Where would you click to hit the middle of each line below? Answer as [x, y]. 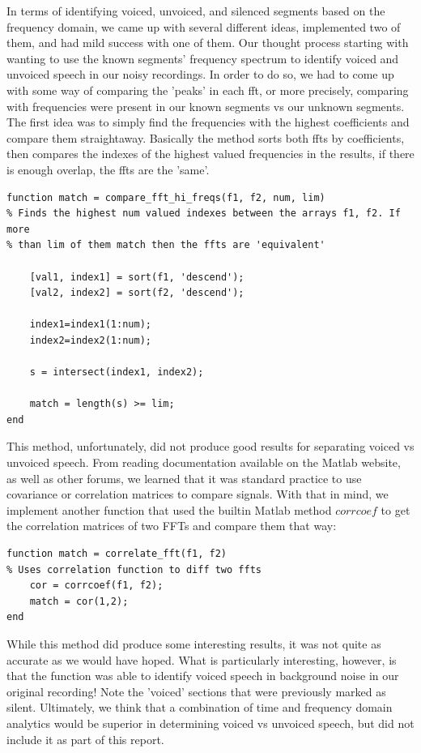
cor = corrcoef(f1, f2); [96, 586]
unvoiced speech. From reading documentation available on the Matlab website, [204, 462]
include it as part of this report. [85, 739]
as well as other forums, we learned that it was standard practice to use [184, 478]
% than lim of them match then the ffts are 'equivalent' [166, 245]
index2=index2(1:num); [90, 340]
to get [395, 509]
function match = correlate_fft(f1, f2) [117, 554]
